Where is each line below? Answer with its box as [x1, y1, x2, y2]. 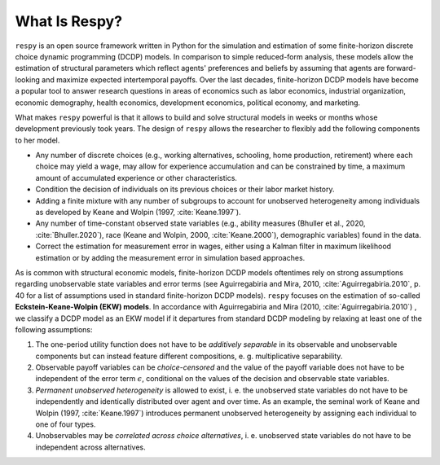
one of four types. [35, 419, 96, 429]
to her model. [15, 135, 60, 145]
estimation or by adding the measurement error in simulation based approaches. [35, 252, 306, 262]
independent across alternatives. [35, 442, 146, 452]
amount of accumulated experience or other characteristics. [35, 173, 238, 182]
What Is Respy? [15, 12, 122, 30]
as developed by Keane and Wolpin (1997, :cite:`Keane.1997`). [35, 208, 241, 217]
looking [15, 74, 41, 85]
